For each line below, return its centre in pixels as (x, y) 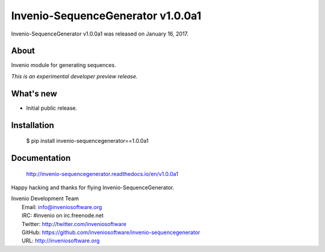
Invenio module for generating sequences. (64, 65)
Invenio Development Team (45, 198)
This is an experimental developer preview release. (74, 76)
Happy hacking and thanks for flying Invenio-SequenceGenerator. (93, 187)
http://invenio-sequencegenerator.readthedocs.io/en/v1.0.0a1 (102, 174)
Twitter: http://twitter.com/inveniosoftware (74, 224)
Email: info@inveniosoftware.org (62, 207)
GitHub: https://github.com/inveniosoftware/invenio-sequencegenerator (111, 232)
